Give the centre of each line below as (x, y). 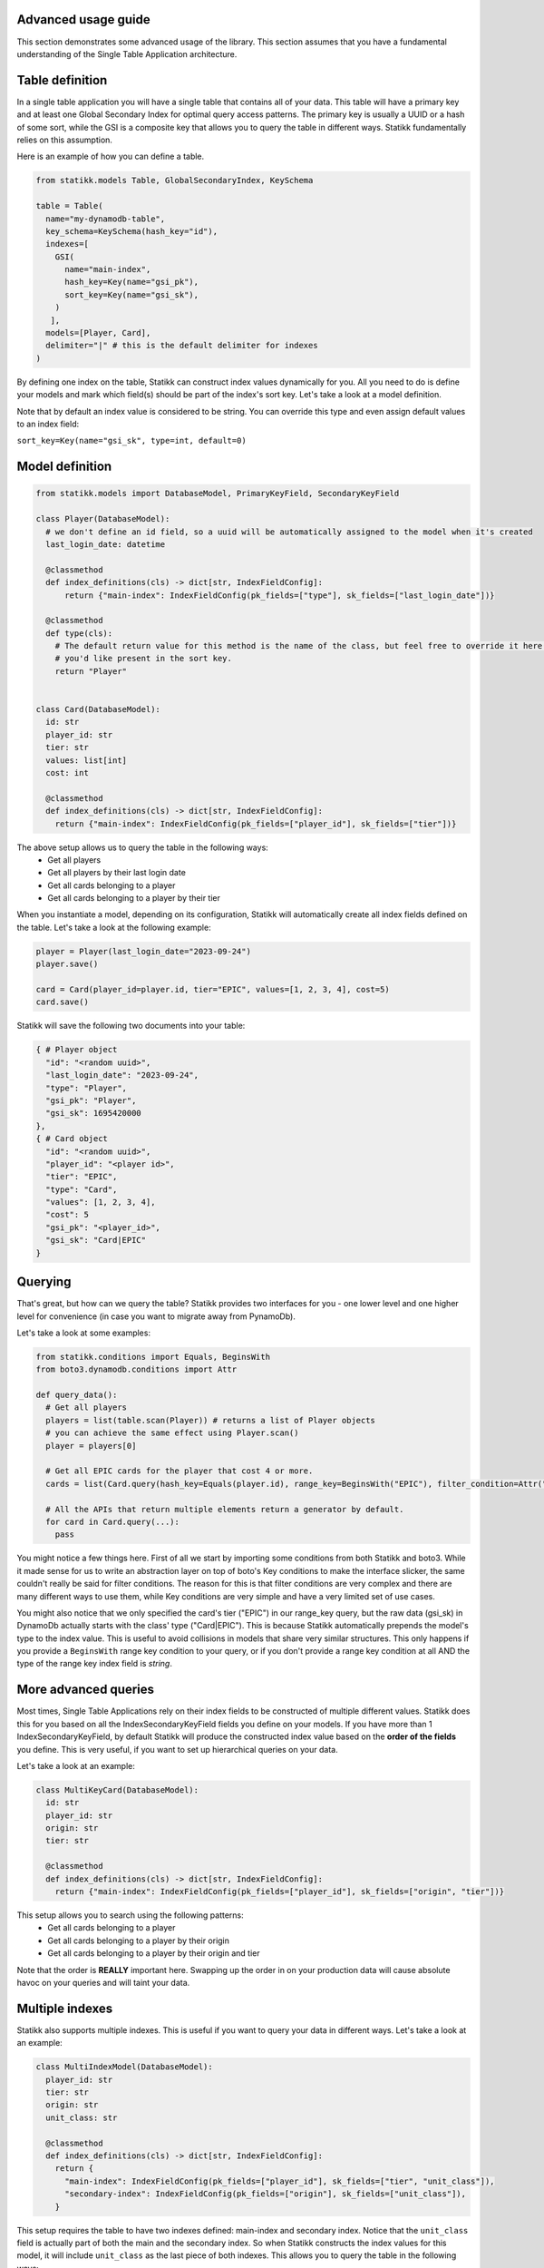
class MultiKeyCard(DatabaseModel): (117, 1790)
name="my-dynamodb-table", (106, 219)
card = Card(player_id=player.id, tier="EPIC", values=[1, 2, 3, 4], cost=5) (213, 990)
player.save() (67, 964)
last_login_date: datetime (106, 544)
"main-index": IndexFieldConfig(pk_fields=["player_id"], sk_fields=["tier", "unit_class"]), (280, 2181)
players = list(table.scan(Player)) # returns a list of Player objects (211, 1420)
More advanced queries (85, 1690)
